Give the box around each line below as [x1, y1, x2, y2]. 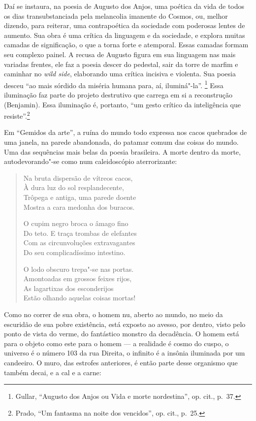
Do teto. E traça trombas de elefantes [23, 227, 137, 238]
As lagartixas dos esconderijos [23, 283, 114, 293]
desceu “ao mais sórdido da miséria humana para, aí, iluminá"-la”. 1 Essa [4, 78, 224, 90]
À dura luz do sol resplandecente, [23, 182, 124, 193]
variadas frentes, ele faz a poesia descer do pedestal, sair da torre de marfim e [4, 59, 238, 69]
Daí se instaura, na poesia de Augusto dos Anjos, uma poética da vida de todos [4, 1, 245, 11]
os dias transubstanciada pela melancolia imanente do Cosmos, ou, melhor [4, 10, 228, 21]
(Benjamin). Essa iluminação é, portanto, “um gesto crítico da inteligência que [4, 99, 241, 109]
